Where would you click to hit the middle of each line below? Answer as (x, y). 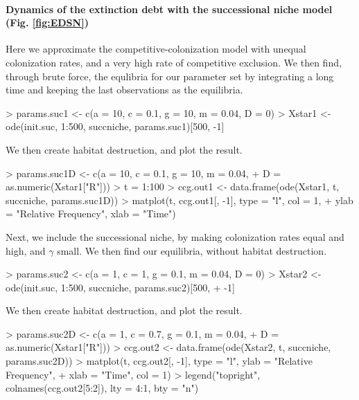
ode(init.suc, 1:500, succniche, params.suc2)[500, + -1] (120, 287)
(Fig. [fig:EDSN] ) (47, 22)
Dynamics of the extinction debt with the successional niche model (169, 9)
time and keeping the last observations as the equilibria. (124, 90)
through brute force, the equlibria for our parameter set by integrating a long (170, 76)
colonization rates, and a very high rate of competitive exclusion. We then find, (174, 62)
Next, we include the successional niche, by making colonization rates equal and (175, 236)
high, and (26, 250)
